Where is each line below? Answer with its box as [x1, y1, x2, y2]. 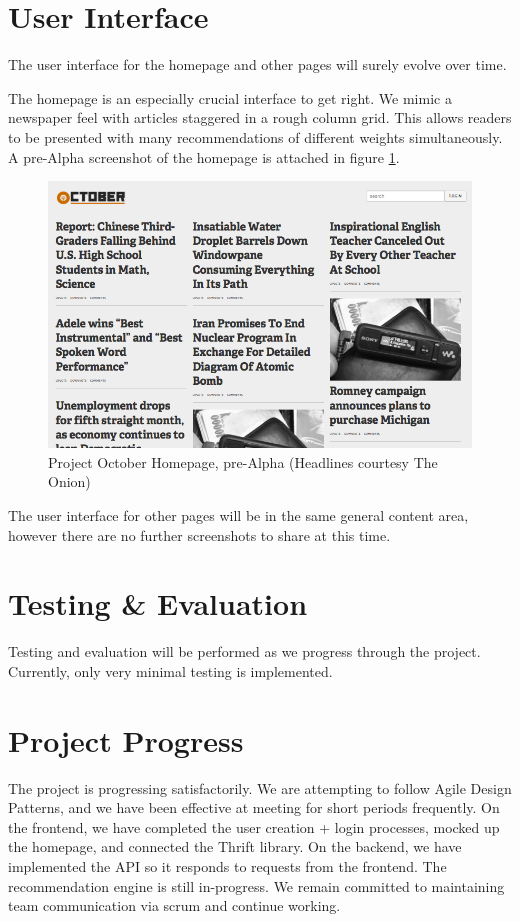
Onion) [48, 471, 91, 492]
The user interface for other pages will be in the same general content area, [8, 504, 469, 525]
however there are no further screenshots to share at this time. [8, 524, 391, 545]
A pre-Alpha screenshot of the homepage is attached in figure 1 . [8, 146, 400, 167]
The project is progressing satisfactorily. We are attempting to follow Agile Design [8, 777, 512, 798]
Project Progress [8, 719, 244, 760]
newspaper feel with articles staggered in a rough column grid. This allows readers [8, 107, 512, 128]
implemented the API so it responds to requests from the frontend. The [8, 855, 447, 876]
